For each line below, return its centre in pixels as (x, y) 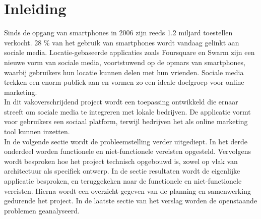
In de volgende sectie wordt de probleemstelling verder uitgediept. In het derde (126, 141)
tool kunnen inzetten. (37, 131)
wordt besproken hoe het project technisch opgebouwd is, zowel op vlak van (121, 161)
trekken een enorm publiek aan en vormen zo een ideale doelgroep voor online (124, 82)
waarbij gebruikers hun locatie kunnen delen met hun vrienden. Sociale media (124, 72)
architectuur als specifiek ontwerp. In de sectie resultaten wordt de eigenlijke (122, 171)
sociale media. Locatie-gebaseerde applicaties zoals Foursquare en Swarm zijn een (129, 52)
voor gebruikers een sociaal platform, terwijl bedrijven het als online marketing (126, 121)
